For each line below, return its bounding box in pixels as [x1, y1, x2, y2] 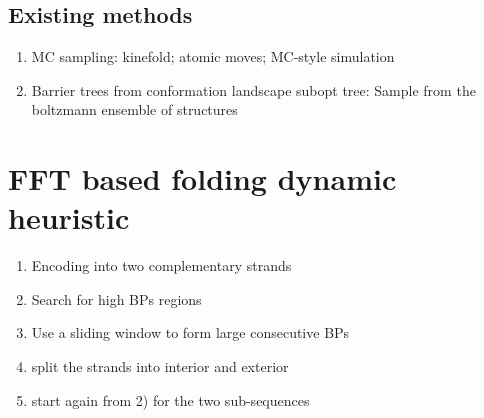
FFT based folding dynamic [8, 158, 397, 199]
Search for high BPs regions [31, 288, 202, 309]
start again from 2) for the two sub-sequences [31, 389, 310, 410]
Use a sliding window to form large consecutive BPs [31, 322, 350, 343]
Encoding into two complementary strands [31, 255, 292, 276]
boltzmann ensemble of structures [31, 99, 238, 120]
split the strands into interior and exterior [31, 356, 289, 377]
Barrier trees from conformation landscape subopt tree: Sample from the [31, 79, 476, 100]
